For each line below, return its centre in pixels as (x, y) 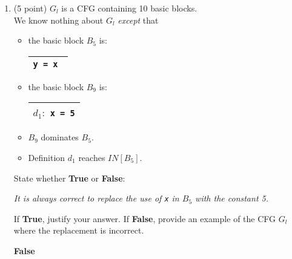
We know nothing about (58, 20)
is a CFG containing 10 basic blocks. (129, 8)
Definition (47, 157)
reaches (92, 157)
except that (138, 20)
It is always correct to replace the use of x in (96, 198)
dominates (60, 137)
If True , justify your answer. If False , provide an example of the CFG (145, 218)
